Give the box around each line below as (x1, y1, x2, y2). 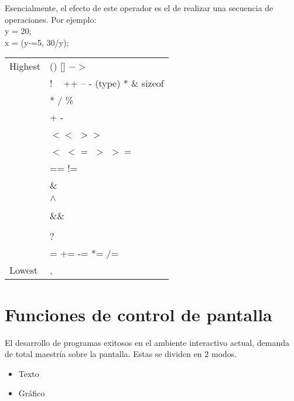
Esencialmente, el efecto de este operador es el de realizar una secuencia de (5, 2, 274, 13)
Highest (9, 59, 40, 73)
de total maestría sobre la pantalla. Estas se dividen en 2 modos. (5, 348, 237, 360)
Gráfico (18, 387, 45, 399)
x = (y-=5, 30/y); (5, 36, 69, 48)
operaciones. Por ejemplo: (5, 13, 97, 25)
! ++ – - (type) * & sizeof (49, 76, 164, 90)
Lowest (9, 263, 38, 277)
